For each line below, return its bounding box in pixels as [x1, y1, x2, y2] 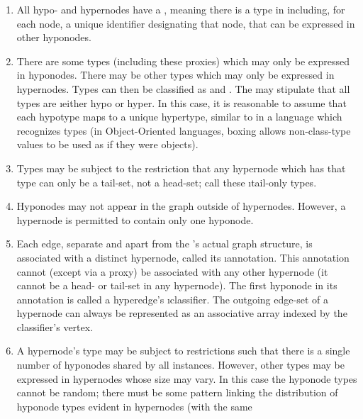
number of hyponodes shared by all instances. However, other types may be [16, 357, 345, 372]
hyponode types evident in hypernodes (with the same [16, 398, 252, 413]
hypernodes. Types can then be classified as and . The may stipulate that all [16, 81, 350, 96]
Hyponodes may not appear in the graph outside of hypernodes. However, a [16, 199, 346, 213]
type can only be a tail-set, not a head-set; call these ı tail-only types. [16, 174, 317, 189]
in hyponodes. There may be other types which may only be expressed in [16, 67, 335, 82]
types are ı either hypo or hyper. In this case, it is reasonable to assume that [16, 95, 347, 110]
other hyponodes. [16, 30, 91, 45]
